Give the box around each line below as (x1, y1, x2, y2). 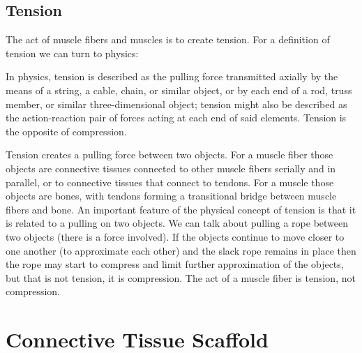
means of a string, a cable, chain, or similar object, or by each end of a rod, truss (6, 82, 352, 97)
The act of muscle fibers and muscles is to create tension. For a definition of (6, 32, 330, 47)
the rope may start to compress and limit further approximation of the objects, (6, 257, 344, 271)
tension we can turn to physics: (6, 45, 139, 60)
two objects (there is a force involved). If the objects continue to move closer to (6, 229, 345, 243)
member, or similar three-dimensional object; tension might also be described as (6, 96, 347, 111)
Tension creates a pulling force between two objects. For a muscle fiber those (6, 147, 333, 162)
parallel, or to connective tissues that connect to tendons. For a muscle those (6, 174, 334, 189)
